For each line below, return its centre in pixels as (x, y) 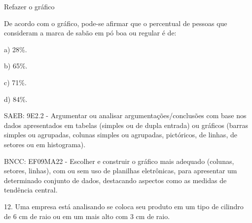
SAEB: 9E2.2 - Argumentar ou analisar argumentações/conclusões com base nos (125, 115)
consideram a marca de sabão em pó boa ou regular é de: (90, 33)
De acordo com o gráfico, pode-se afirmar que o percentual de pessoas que (116, 23)
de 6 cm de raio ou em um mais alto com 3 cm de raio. (87, 216)
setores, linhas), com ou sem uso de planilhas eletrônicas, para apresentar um (121, 171)
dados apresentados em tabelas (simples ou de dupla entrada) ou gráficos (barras (126, 125)
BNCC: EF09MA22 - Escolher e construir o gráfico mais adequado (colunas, (119, 161)
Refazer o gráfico (29, 6)
